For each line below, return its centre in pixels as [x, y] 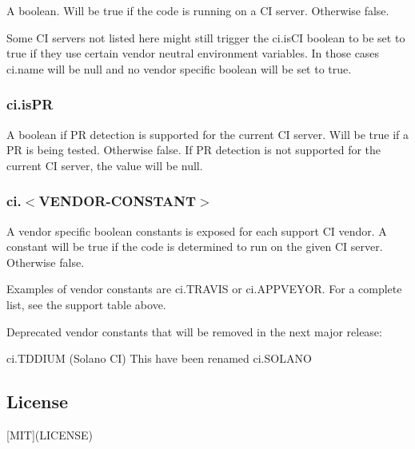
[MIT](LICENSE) [50, 434]
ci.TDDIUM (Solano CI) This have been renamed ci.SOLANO [159, 358]
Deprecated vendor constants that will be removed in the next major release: [194, 331]
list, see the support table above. [86, 304]
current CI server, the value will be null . [105, 165]
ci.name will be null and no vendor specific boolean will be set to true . [179, 68]
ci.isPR [30, 104]
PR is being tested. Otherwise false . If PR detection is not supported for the [194, 150]
